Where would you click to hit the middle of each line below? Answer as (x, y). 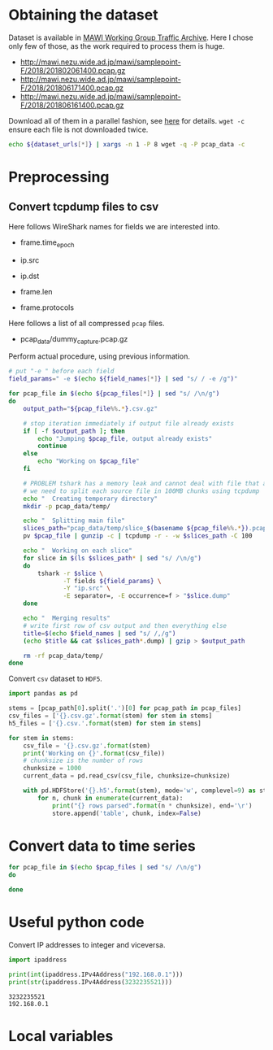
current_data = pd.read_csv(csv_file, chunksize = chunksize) (127, 776)
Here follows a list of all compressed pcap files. (87, 323)
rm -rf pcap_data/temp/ (63, 656)
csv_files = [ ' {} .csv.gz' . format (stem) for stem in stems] (110, 716)
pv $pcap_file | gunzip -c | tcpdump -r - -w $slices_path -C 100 (138, 536)
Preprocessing (59, 177)
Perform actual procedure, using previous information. (100, 356)
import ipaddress (38, 960)
